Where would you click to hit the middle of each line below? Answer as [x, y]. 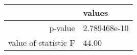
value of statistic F [42, 43]
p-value [62, 28]
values [96, 12]
